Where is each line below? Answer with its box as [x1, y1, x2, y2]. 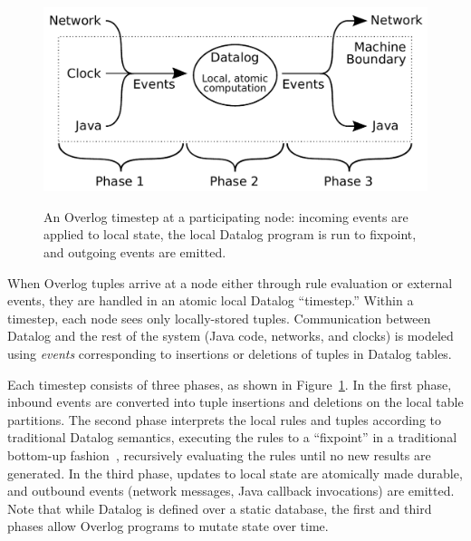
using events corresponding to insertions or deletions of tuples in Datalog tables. [7, 344, 452, 363]
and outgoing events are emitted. [43, 243, 226, 262]
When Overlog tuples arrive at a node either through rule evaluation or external [7, 273, 453, 292]
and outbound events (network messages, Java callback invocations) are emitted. [7, 481, 455, 500]
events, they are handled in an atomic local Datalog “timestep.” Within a [7, 291, 414, 310]
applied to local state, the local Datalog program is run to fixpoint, [43, 225, 417, 244]
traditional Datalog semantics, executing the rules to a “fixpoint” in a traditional [7, 428, 457, 447]
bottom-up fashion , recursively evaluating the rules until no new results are [7, 446, 431, 465]
